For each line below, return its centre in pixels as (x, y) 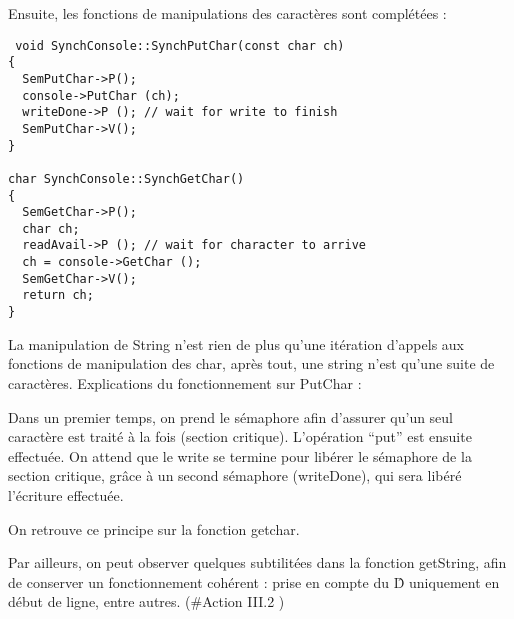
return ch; (58, 295)
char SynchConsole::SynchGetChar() (126, 178)
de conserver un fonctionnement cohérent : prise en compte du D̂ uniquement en (254, 581)
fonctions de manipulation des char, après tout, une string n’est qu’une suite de (251, 363)
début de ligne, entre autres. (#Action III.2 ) (146, 601)
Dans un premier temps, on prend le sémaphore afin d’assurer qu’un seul (231, 416)
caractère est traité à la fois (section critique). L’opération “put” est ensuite (240, 436)
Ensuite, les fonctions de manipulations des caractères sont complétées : (227, 13)
